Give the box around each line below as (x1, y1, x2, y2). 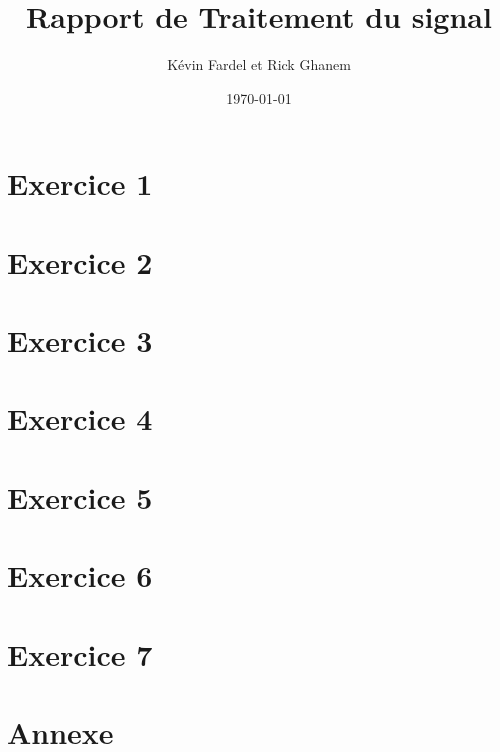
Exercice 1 (7, 163, 153, 204)
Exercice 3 (7, 320, 153, 361)
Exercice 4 (7, 398, 153, 439)
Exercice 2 (7, 241, 153, 282)
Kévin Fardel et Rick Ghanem (167, 54, 351, 75)
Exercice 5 (7, 476, 153, 517)
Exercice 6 (7, 555, 153, 596)
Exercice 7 (7, 633, 153, 674)
